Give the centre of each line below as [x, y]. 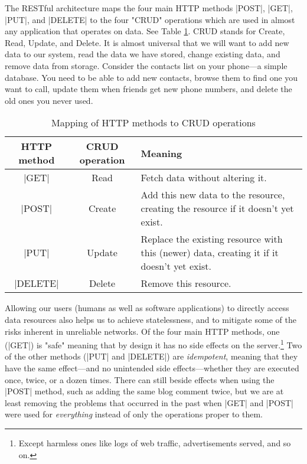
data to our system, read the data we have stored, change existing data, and [143, 54]
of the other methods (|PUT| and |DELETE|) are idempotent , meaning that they [151, 356]
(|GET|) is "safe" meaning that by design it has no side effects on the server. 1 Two [153, 344]
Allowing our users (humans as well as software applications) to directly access [147, 308]
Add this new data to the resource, [213, 195]
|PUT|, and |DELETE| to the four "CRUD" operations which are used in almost [150, 19]
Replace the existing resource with [212, 239]
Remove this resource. [186, 283]
